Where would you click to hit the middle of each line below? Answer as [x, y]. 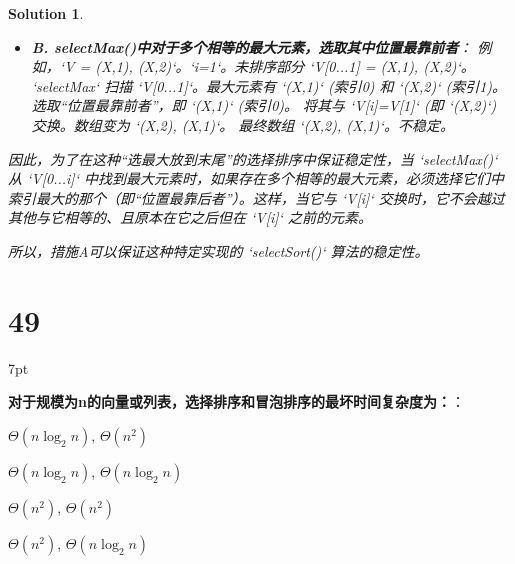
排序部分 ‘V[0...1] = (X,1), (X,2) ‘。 [361, 66]
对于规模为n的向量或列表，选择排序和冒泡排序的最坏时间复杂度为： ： [236, 401]
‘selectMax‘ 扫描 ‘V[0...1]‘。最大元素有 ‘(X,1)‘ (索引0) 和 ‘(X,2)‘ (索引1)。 [269, 85]
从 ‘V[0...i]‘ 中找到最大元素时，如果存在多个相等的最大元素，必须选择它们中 [256, 178]
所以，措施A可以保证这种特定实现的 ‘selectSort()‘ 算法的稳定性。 [218, 250]
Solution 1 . [46, 13]
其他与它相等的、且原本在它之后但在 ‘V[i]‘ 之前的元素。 [190, 217]
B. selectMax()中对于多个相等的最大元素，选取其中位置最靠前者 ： [252, 46]
